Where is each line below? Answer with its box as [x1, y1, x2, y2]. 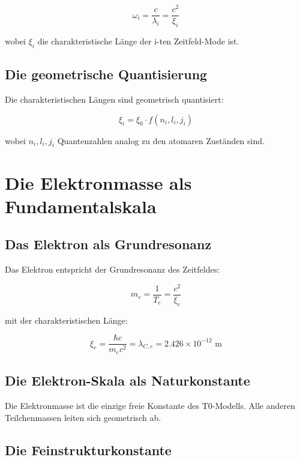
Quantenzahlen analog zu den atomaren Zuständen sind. [57, 134, 265, 147]
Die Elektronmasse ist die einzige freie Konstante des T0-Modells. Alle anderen [5, 399, 295, 411]
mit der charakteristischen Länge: [5, 313, 128, 326]
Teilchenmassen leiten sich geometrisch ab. [5, 411, 161, 423]
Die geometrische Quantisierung [5, 65, 208, 83]
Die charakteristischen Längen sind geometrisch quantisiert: [5, 92, 224, 105]
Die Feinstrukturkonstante [5, 440, 172, 459]
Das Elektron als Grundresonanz [5, 235, 212, 253]
